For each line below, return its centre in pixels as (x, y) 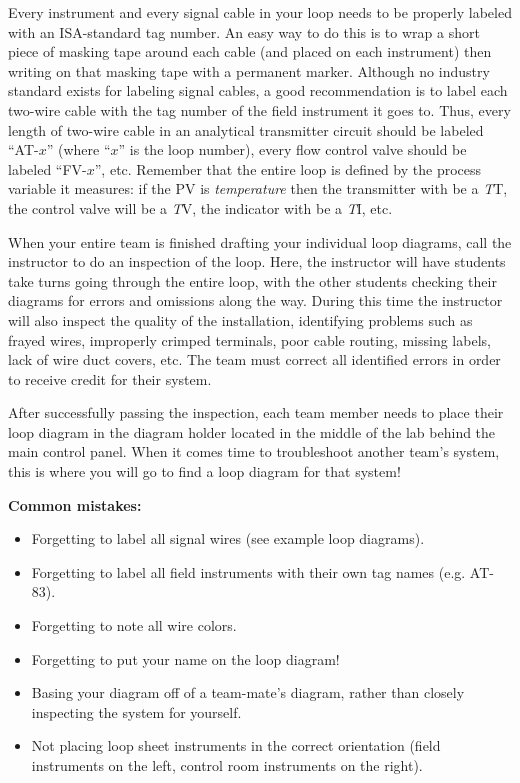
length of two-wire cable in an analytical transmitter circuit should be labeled (246, 129)
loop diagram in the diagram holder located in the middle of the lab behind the (252, 431)
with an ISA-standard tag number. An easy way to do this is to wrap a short (244, 31)
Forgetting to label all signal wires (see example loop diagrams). (228, 538)
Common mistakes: (75, 504)
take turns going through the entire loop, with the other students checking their (252, 280)
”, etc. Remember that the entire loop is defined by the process (288, 168)
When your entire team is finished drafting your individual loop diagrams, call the (260, 241)
